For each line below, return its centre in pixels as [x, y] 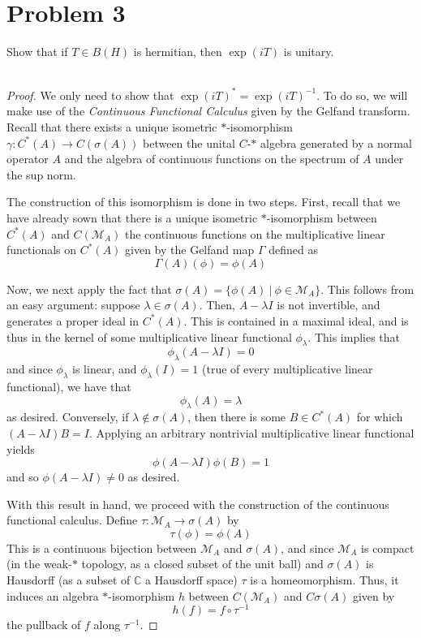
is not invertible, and [329, 305]
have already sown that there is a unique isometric [132, 217]
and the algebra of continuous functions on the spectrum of [212, 159]
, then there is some [237, 417]
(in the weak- [39, 564]
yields [21, 448]
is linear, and [105, 369]
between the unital [189, 142]
